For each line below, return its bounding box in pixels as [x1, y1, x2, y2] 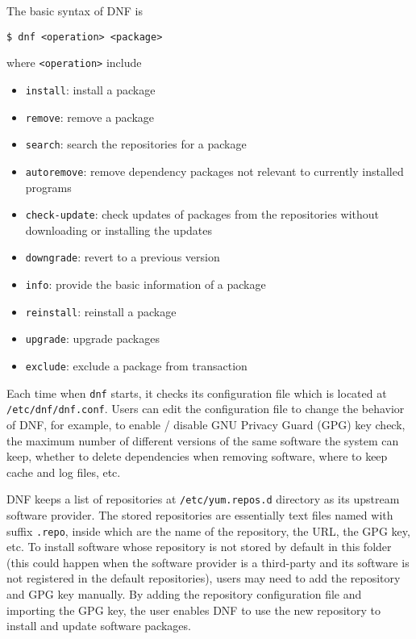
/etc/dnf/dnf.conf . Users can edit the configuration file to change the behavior [6, 400, 405, 417]
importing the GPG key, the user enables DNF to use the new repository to [6, 601, 381, 618]
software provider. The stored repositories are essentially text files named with [6, 507, 393, 523]
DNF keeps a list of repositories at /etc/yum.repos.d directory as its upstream [6, 491, 400, 507]
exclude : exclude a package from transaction [25, 357, 248, 374]
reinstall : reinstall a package [25, 303, 177, 319]
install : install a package [25, 81, 156, 98]
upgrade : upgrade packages [25, 330, 160, 347]
